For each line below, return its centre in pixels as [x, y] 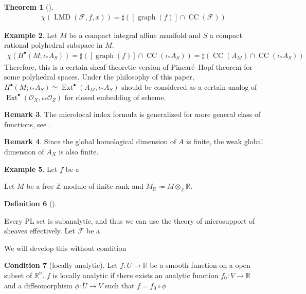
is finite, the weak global [225, 141]
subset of [18, 275]
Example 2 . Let [31, 35]
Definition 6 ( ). [31, 203]
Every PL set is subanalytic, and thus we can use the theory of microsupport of [130, 220]
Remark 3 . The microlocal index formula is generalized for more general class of [132, 114]
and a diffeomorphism [38, 285]
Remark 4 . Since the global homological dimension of [90, 141]
